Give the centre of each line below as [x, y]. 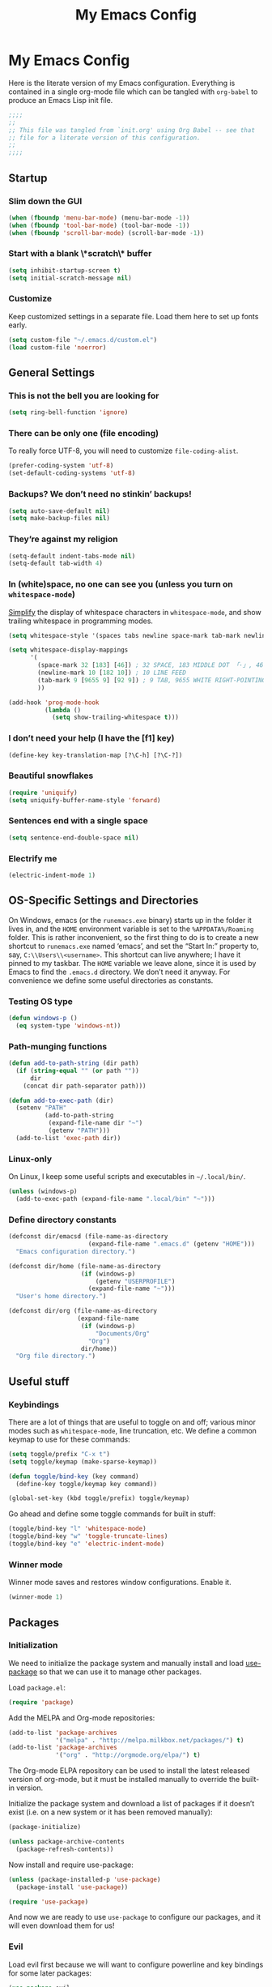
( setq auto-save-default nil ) [59, 511]
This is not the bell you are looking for [84, 395]
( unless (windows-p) [43, 1192]
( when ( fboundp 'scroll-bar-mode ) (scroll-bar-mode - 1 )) [106, 233]
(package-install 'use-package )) [72, 1887]
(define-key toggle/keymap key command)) [87, 1484]
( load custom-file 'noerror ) [57, 347]
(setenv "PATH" [41, 1108]
